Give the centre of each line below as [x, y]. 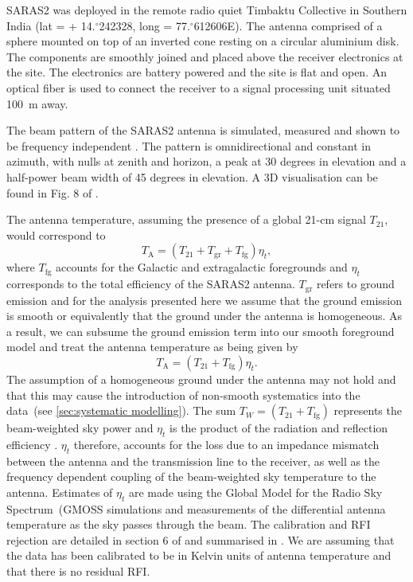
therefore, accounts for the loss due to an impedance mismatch [226, 444]
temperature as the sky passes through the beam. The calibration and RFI [189, 524]
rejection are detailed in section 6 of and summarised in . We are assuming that [201, 539]
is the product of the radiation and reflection [279, 428]
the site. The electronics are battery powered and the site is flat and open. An [197, 72]
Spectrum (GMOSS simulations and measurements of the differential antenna [196, 508]
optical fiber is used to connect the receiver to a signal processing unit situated [199, 87]
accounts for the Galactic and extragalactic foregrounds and [202, 267]
